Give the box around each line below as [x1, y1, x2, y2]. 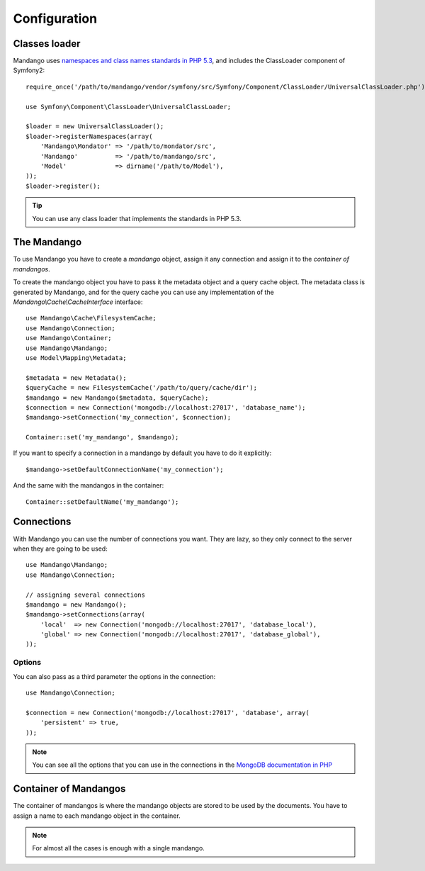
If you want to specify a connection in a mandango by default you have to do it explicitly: [13, 449, 272, 457]
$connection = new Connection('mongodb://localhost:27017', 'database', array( [25, 709, 310, 717]
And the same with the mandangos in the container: [13, 481, 164, 490]
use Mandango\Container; [25, 334, 112, 342]
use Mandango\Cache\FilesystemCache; [25, 314, 157, 322]
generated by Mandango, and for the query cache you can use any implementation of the [13, 288, 274, 296]
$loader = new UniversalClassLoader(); [25, 123, 164, 130]
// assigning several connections [25, 590, 145, 599]
